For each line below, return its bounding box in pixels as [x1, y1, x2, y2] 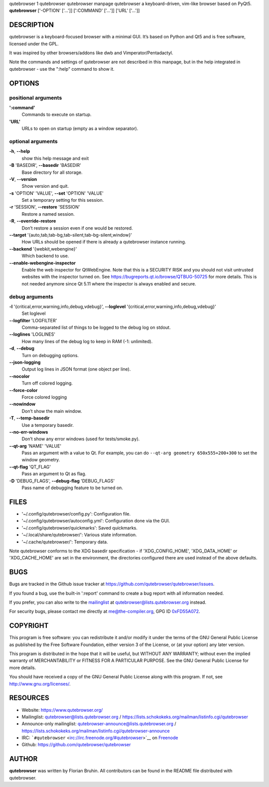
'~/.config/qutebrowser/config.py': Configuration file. [21, 511, 131, 517]
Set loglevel [21, 310, 46, 316]
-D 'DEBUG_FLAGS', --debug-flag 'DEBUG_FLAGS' [9, 478, 115, 484]
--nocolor [9, 373, 30, 379]
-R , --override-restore [9, 218, 56, 224]
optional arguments [9, 137, 58, 144]
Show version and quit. [21, 183, 69, 189]
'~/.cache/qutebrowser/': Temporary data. [21, 538, 108, 545]
